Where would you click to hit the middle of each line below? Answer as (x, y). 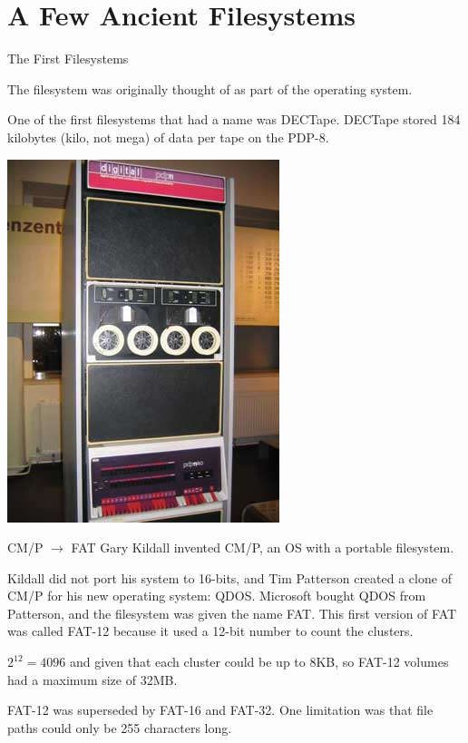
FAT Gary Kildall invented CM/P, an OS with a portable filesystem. (263, 547)
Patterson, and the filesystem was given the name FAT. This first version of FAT (232, 613)
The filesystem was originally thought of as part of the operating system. (210, 88)
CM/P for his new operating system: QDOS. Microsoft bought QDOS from (217, 596)
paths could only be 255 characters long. (120, 727)
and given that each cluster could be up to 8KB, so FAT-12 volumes (259, 662)
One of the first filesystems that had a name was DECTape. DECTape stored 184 (234, 119)
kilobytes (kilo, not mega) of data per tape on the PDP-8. (168, 137)
